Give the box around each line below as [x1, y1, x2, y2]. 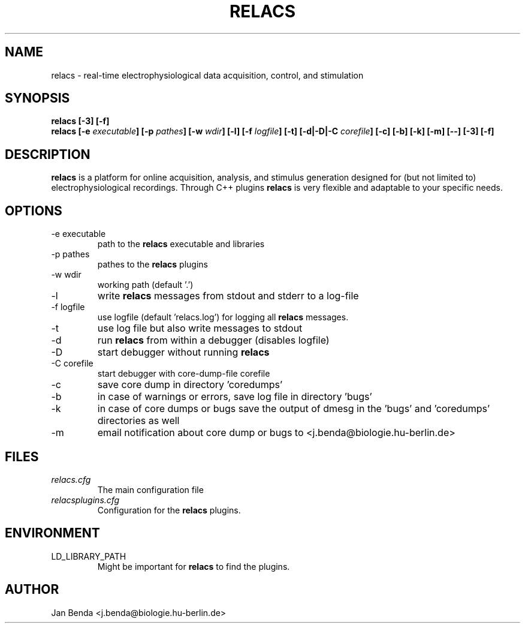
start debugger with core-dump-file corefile [97, 368, 270, 379]
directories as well [97, 414, 180, 427]
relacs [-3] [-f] [51, 116, 110, 127]
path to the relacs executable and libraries [97, 239, 265, 250]
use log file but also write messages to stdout [97, 322, 303, 335]
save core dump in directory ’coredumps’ [97, 378, 283, 391]
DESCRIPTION [5, 146, 90, 162]
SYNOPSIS [5, 91, 70, 106]
